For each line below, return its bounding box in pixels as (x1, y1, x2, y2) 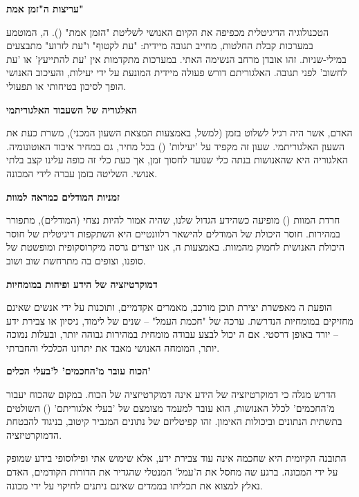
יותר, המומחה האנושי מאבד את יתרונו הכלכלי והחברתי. (6, 340, 220, 354)
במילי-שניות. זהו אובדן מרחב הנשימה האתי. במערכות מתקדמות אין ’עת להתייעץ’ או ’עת (6, 51, 347, 66)
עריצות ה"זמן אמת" (6, 1, 84, 15)
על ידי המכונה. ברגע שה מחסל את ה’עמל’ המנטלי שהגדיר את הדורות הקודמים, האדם (6, 464, 338, 479)
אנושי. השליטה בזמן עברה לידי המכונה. (6, 165, 158, 180)
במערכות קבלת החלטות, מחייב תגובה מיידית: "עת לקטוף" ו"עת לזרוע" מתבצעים (6, 38, 313, 53)
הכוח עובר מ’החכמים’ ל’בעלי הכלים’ (6, 363, 151, 378)
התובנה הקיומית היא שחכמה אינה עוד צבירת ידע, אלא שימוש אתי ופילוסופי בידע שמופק (6, 451, 347, 465)
